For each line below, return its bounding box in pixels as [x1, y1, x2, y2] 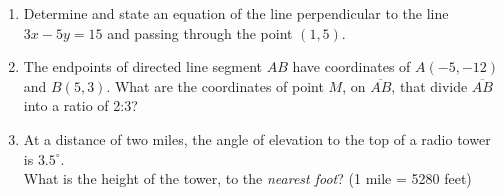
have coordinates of [292, 56, 411, 77]
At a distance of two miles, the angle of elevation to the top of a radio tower [23, 128, 491, 149]
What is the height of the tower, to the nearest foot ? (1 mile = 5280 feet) [23, 168, 472, 189]
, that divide [391, 75, 468, 96]
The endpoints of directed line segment [23, 56, 262, 77]
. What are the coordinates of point [106, 75, 324, 96]
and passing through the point [107, 22, 293, 43]
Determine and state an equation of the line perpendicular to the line [23, 3, 449, 23]
